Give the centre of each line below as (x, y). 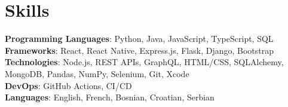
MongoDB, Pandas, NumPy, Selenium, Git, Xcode (97, 73)
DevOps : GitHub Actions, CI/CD (68, 85)
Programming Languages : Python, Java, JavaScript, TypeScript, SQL (139, 39)
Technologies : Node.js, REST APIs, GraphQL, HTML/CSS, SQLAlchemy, (144, 62)
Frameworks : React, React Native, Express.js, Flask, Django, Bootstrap (140, 50)
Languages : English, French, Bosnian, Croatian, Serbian (110, 97)
